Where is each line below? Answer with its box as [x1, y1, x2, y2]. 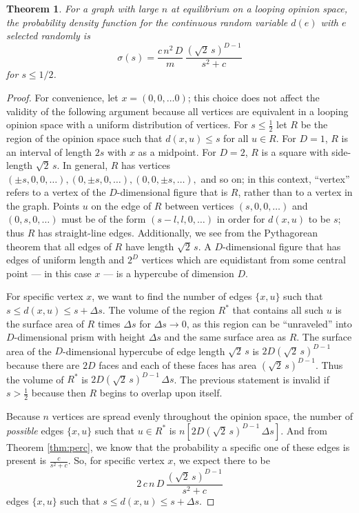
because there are [6, 357, 80, 372]
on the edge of [91, 198, 152, 212]
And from [286, 423, 327, 437]
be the [300, 117, 328, 132]
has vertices [121, 158, 170, 172]
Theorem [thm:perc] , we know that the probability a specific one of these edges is [6, 439, 350, 454]
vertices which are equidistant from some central [141, 252, 346, 267]
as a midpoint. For [138, 144, 216, 159]
